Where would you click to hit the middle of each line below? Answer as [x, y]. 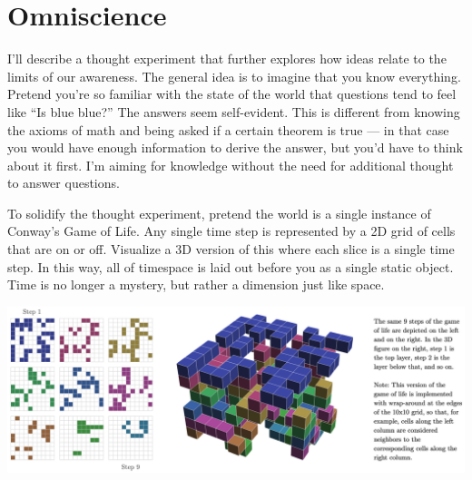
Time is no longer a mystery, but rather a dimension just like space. [196, 284]
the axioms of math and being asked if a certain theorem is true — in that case [228, 129]
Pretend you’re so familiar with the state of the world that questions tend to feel [232, 94]
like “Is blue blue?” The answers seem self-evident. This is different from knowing [234, 111]
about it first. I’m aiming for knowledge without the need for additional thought [231, 165]
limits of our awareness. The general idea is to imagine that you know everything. [234, 76]
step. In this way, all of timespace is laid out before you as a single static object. [231, 266]
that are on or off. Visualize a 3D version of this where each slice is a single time [231, 249]
